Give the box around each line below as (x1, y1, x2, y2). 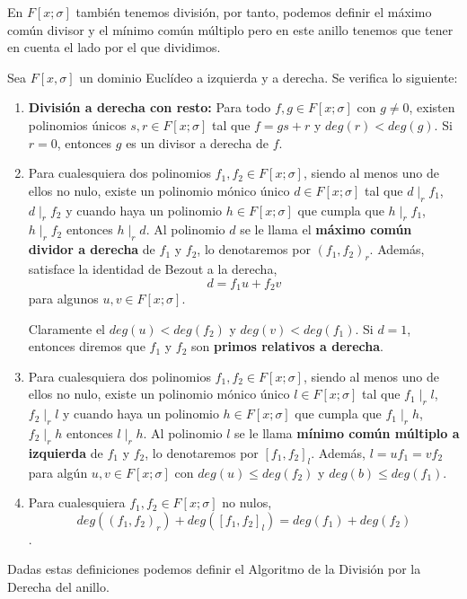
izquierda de (28, 443, 103, 462)
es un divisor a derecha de (126, 133, 269, 152)
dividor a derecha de (28, 240, 155, 259)
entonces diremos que (28, 337, 145, 356)
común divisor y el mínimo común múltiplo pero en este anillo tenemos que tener (7, 20, 454, 39)
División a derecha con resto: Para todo (28, 98, 271, 117)
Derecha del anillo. (7, 577, 110, 595)
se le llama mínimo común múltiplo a (233, 423, 460, 442)
